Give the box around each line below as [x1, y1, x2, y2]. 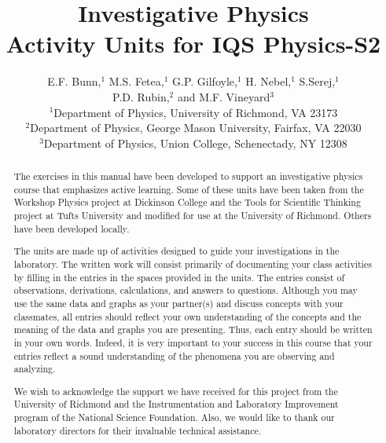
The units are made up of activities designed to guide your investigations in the [13, 244, 340, 258]
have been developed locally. [13, 222, 130, 235]
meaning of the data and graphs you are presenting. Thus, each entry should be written [13, 323, 373, 336]
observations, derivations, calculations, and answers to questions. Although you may [13, 284, 358, 297]
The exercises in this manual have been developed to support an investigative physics [13, 170, 363, 183]
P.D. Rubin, [112, 88, 170, 104]
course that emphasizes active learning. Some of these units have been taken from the [13, 182, 364, 196]
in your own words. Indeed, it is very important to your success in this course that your [13, 335, 373, 349]
